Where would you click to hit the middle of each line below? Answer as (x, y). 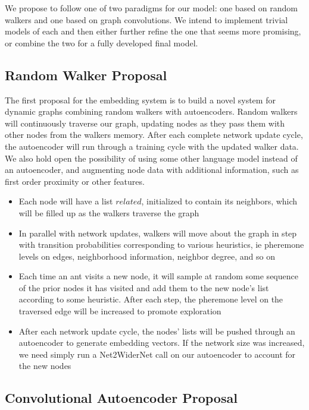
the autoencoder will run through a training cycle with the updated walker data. (152, 146)
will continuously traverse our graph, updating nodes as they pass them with (145, 123)
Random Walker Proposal (86, 75)
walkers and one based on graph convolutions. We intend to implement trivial (146, 19)
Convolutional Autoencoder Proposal (121, 398)
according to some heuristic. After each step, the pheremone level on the (151, 299)
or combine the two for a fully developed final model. (102, 42)
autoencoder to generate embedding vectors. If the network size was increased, (162, 343)
